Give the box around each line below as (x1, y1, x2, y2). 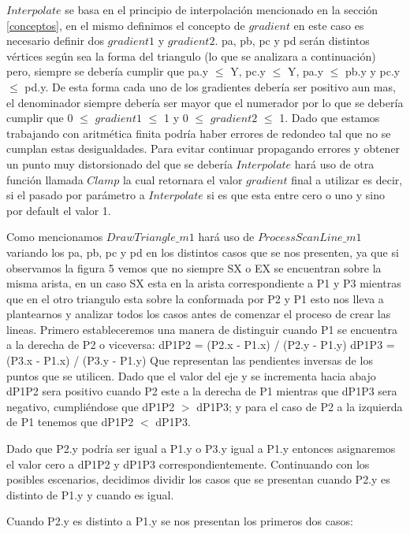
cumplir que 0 (6, 109, 73, 126)
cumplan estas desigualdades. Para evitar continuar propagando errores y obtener (6, 140, 401, 157)
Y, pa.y (287, 63, 324, 80)
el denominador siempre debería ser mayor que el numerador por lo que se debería (6, 94, 404, 110)
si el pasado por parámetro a (6, 187, 145, 203)
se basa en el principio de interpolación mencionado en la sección (65, 2, 378, 17)
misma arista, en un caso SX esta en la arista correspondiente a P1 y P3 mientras (6, 275, 401, 291)
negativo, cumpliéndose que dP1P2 (6, 398, 175, 414)
